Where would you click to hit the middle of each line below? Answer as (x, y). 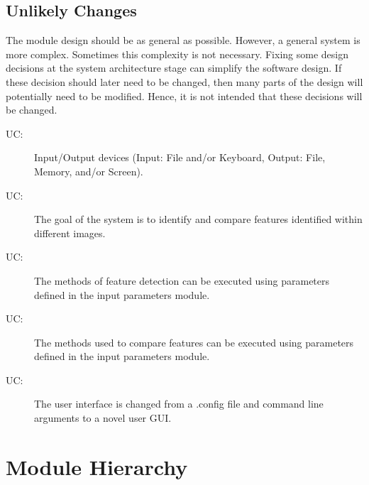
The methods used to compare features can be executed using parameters (194, 342)
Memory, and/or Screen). (89, 171)
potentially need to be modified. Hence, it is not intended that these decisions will (184, 96)
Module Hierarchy (97, 466)
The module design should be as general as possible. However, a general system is (183, 40)
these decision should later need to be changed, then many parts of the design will (184, 81)
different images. (70, 233)
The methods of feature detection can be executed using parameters (182, 280)
